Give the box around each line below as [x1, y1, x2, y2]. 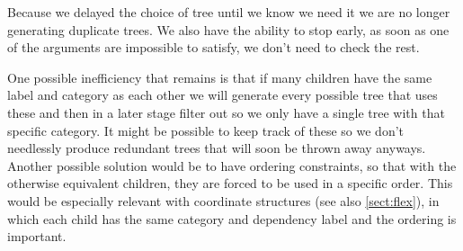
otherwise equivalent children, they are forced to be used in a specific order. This [7, 174, 453, 193]
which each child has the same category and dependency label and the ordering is [7, 209, 457, 228]
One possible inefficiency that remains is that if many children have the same [7, 67, 432, 86]
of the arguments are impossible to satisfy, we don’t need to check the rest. [7, 38, 420, 57]
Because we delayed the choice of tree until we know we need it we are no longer [7, 3, 450, 21]
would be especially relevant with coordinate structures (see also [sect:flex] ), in [7, 191, 440, 210]
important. [7, 227, 67, 246]
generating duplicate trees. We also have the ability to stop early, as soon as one [7, 20, 450, 39]
